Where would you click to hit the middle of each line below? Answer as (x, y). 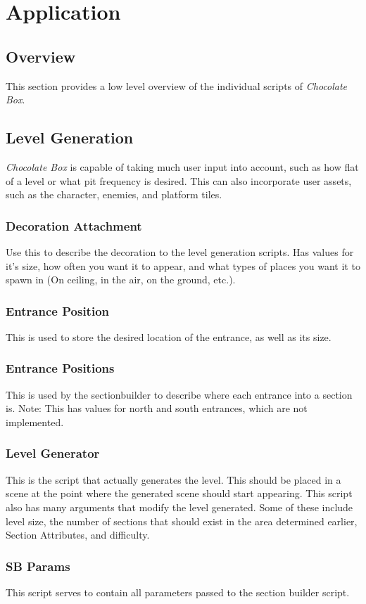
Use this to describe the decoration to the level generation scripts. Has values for (180, 251)
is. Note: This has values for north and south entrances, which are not (157, 408)
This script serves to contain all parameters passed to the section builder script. (178, 592)
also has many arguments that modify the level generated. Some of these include (179, 507)
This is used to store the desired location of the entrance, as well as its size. (169, 336)
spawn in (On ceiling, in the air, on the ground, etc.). (121, 279)
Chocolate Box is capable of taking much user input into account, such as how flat (182, 166)
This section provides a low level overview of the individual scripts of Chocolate (177, 85)
